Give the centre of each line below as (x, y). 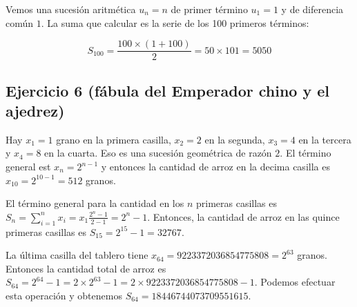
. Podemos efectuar (295, 282)
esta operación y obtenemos (64, 295)
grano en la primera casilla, (114, 139)
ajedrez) (35, 111)
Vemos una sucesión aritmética (71, 9)
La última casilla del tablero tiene (77, 255)
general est (28, 167)
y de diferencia (312, 9)
